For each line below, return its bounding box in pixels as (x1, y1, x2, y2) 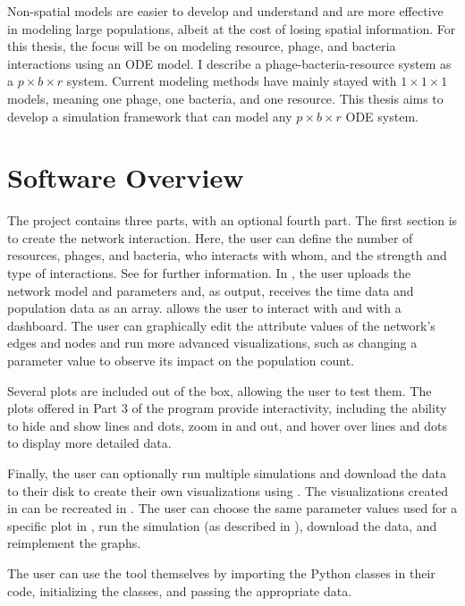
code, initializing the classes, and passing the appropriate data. (7, 581, 352, 600)
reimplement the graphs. (7, 534, 141, 552)
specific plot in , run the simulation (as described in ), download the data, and (7, 516, 437, 534)
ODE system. (345, 106, 418, 125)
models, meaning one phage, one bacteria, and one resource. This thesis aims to (7, 88, 444, 107)
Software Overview (7, 159, 244, 196)
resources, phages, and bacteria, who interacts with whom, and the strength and (7, 246, 447, 265)
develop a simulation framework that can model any (7, 106, 292, 125)
